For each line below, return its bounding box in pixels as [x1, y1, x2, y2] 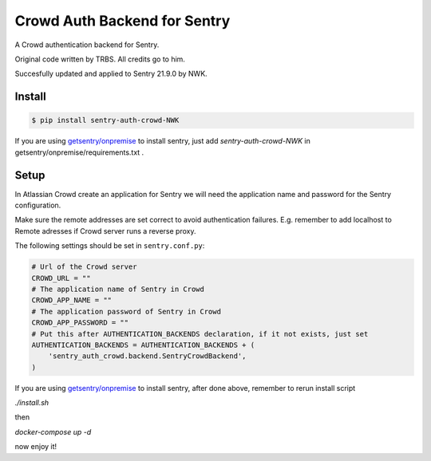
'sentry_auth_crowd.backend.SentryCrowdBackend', [48, 352, 247, 361]
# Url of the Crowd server [31, 262, 137, 271]
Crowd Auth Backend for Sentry [14, 12, 231, 30]
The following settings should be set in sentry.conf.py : [14, 241, 205, 250]
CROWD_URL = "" [31, 274, 91, 282]
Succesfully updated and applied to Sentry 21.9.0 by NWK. [14, 69, 208, 79]
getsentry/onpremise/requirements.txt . [14, 148, 144, 157]
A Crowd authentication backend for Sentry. [14, 40, 160, 49]
